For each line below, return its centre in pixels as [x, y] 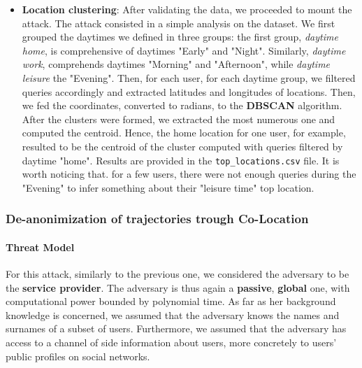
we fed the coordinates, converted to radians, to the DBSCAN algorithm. [182, 105]
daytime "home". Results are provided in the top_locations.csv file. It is [181, 160]
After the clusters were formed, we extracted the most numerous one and [179, 119]
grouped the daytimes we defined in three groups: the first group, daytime [180, 37]
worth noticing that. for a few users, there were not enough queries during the [189, 174]
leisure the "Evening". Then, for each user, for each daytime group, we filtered [189, 77]
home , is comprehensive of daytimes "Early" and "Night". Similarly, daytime [184, 50]
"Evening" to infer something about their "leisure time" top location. [168, 187]
